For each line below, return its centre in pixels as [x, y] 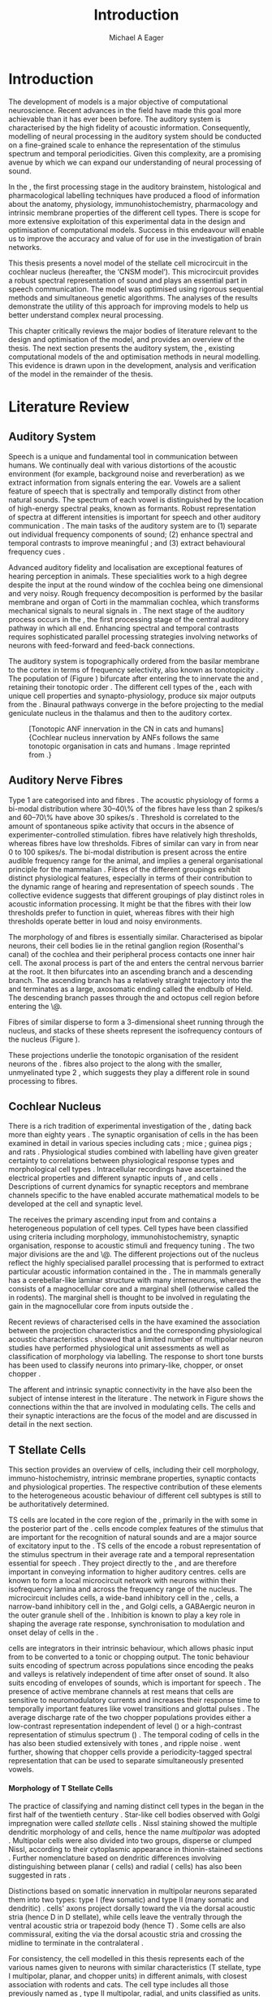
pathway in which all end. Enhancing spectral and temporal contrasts [124, 628]
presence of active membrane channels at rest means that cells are [121, 1692]
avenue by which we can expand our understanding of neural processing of [135, 162]
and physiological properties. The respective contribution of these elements [135, 1487]
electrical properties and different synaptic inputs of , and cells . [115, 1178]
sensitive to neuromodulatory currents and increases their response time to [134, 1701]
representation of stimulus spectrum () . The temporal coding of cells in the [134, 1735]
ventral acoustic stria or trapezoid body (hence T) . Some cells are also [127, 1926]
